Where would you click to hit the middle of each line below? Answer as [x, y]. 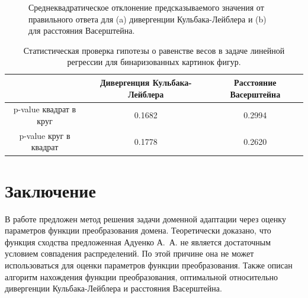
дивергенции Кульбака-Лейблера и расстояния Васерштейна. [113, 288]
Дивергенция [125, 82]
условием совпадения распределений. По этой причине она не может [129, 253]
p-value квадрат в [45, 109]
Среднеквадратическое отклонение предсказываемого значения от [146, 7]
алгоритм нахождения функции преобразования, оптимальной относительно [141, 276]
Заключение [50, 190]
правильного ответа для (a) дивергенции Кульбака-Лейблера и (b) [147, 19]
